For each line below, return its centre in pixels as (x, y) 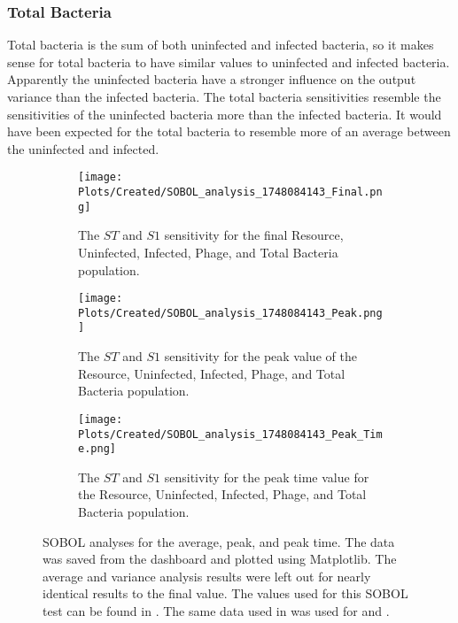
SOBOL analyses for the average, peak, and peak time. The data (219, 541)
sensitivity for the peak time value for (267, 477)
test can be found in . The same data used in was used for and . (216, 611)
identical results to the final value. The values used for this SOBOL (225, 593)
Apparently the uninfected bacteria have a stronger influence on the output (212, 79)
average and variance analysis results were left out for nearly (207, 576)
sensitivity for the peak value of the (260, 356)
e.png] (97, 449)
